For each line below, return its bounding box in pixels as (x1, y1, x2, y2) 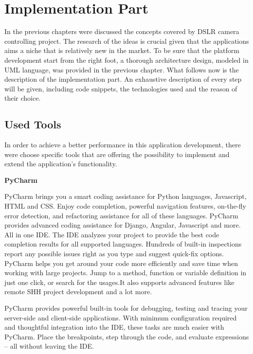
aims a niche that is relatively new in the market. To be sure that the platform (4, 45, 239, 55)
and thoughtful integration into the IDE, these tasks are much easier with (4, 322, 224, 332)
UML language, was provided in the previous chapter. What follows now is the (4, 64, 239, 74)
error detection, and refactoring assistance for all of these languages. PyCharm (4, 210, 238, 220)
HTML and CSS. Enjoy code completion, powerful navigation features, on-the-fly (4, 201, 246, 211)
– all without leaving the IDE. (4, 341, 94, 351)
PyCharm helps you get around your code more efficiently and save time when (4, 258, 238, 268)
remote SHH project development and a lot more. (4, 286, 152, 297)
